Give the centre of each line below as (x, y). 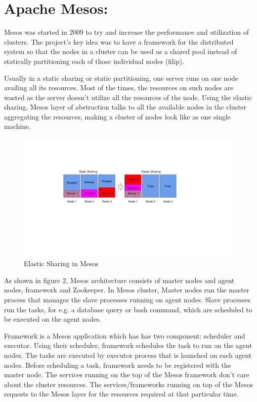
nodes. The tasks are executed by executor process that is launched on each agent (128, 355)
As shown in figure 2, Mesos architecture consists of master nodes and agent (119, 280)
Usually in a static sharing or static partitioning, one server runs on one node (121, 78)
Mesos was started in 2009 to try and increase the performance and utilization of (127, 32)
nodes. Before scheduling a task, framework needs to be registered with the (118, 365)
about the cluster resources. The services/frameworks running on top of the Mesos (128, 384)
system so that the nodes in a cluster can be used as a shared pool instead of (121, 51)
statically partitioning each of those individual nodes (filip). (94, 61)
